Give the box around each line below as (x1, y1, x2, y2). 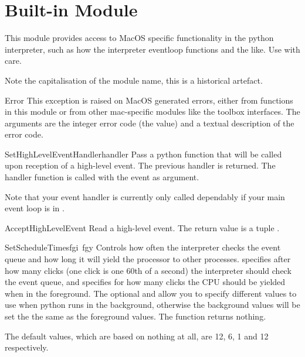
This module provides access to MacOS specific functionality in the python (5, 32, 274, 44)
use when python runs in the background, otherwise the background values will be (5, 298, 300, 311)
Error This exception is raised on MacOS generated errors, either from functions (5, 94, 293, 106)
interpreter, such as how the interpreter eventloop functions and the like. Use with (5, 43, 300, 55)
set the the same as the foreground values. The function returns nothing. (5, 310, 266, 322)
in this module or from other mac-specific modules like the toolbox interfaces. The (5, 105, 300, 118)
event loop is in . (5, 202, 65, 214)
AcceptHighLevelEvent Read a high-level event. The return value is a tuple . (5, 221, 280, 234)
